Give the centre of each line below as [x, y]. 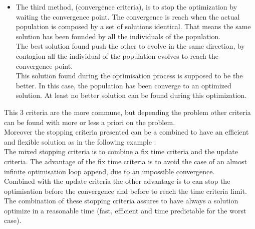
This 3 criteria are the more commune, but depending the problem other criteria [127, 112]
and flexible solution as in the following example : [80, 141]
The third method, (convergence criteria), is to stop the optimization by [126, 7]
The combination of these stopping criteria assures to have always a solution [121, 201]
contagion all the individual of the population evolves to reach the [117, 55]
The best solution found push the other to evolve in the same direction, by [130, 46]
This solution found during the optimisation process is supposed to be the [129, 76]
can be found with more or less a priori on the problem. [90, 122]
